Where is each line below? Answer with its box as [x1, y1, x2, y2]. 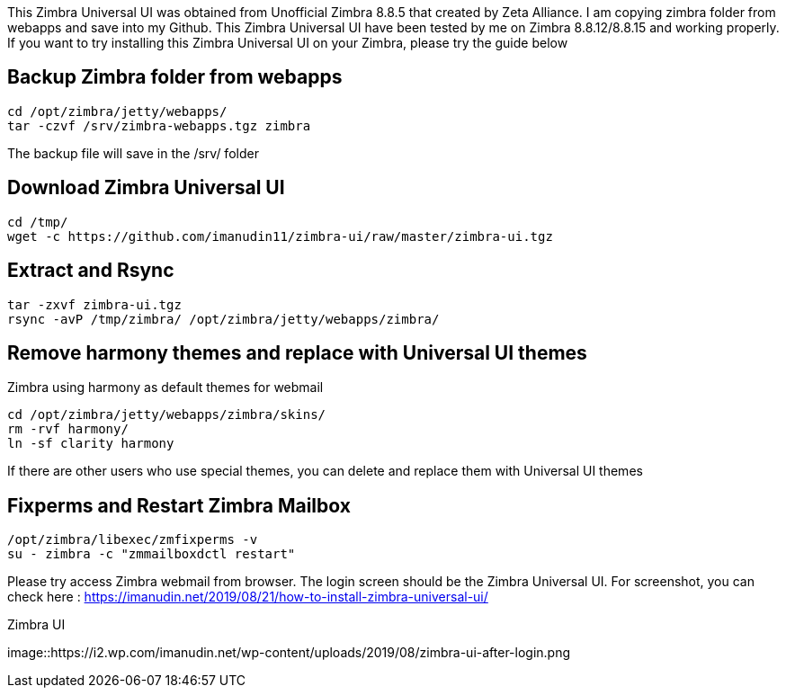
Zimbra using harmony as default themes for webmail [7, 379, 324, 396]
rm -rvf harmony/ [7, 422, 129, 437]
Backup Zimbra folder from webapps [7, 66, 343, 89]
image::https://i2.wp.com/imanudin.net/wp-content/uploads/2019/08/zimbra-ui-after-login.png [7, 645, 571, 661]
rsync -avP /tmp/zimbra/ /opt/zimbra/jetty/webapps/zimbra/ [7, 311, 440, 326]
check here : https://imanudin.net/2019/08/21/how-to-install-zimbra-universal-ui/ [7, 589, 488, 605]
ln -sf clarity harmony [7, 436, 174, 451]
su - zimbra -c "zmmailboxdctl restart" [7, 547, 296, 562]
